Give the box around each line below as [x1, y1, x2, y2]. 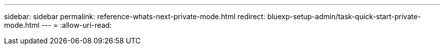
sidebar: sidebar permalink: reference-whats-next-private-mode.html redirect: [4, 12, 266, 21]
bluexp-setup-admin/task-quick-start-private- [267, 12, 421, 21]
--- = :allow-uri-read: [41, 21, 112, 29]
